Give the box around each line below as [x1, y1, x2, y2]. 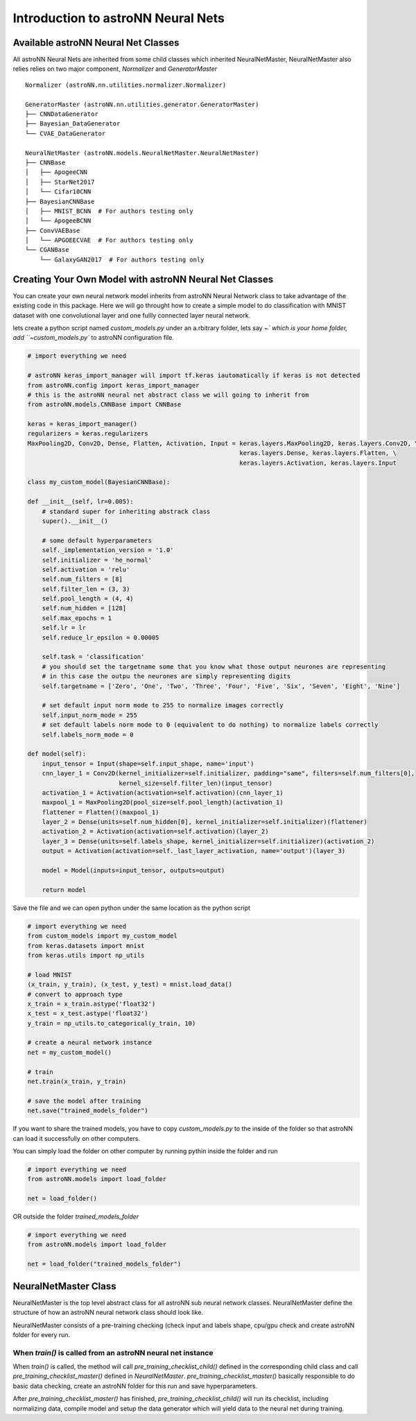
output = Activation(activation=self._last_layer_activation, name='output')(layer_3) [42, 847, 346, 855]
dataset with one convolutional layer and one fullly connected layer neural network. [12, 311, 251, 319]
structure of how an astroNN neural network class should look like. [12, 1308, 204, 1317]
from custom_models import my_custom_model [27, 932, 178, 940]
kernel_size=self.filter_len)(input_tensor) [119, 779, 273, 787]
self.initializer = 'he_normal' [42, 556, 153, 564]
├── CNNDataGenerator [25, 110, 98, 118]
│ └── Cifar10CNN [25, 188, 92, 196]
